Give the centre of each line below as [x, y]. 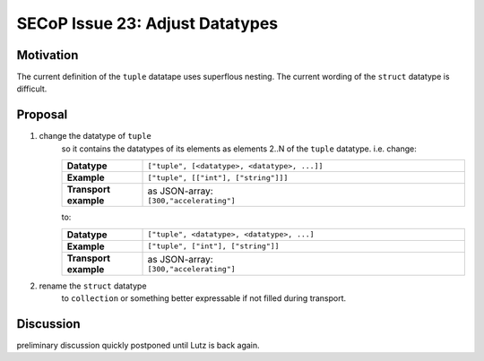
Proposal [42, 115]
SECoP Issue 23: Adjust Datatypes [147, 23]
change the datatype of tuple [95, 136]
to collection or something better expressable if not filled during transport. [204, 298]
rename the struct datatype [93, 286]
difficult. [32, 89]
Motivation [48, 55]
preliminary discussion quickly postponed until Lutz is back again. [138, 345]
